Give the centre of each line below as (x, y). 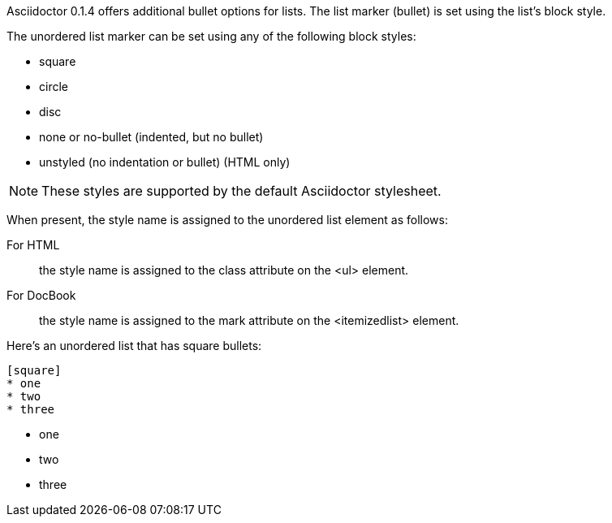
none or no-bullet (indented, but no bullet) (151, 137)
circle (54, 86)
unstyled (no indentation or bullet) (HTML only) (165, 162)
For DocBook (41, 295)
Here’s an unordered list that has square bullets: (134, 346)
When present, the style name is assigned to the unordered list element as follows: (227, 220)
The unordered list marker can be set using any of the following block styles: (211, 36)
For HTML (33, 245)
